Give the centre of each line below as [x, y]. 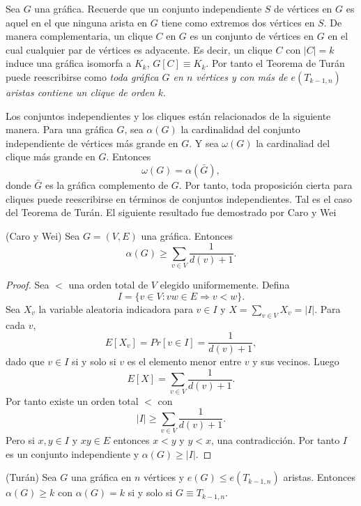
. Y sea [204, 143]
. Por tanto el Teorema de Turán [275, 63]
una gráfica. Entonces [187, 235]
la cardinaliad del [293, 143]
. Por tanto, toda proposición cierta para [266, 184]
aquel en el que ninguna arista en [77, 22]
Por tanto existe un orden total [72, 400]
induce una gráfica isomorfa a [69, 63]
